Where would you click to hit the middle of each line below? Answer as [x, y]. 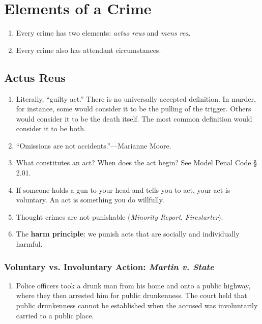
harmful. [29, 244]
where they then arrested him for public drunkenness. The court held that [132, 295]
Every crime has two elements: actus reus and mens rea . [103, 33]
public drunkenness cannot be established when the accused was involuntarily [137, 305]
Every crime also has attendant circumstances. [89, 50]
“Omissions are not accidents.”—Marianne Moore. [94, 145]
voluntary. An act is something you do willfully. [90, 200]
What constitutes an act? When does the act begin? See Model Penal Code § [136, 163]
